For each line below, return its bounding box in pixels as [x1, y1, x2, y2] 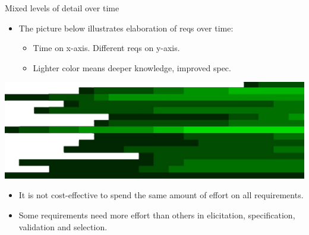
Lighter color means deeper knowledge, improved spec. [33, 61, 231, 74]
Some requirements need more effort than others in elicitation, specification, [18, 208, 295, 221]
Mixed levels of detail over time [5, 2, 119, 14]
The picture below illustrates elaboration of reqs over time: [18, 21, 234, 34]
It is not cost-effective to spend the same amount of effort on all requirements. [18, 189, 304, 201]
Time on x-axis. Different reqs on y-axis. [33, 42, 180, 54]
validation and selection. [18, 220, 108, 233]
